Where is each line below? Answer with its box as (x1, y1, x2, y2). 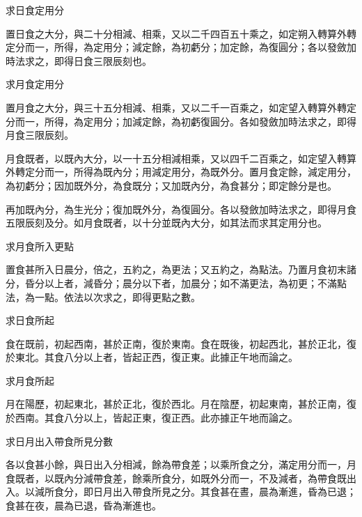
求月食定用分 (6, 77, 64, 91)
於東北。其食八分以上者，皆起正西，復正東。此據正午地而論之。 (6, 350, 298, 364)
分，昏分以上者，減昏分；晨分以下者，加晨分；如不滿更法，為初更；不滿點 (6, 275, 347, 290)
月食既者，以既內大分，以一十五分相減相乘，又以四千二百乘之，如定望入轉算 (6, 151, 356, 165)
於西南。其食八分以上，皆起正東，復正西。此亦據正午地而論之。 (6, 410, 298, 425)
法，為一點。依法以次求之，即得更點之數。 (6, 289, 200, 304)
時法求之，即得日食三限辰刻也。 (6, 53, 152, 68)
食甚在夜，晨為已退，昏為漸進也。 (6, 498, 162, 513)
